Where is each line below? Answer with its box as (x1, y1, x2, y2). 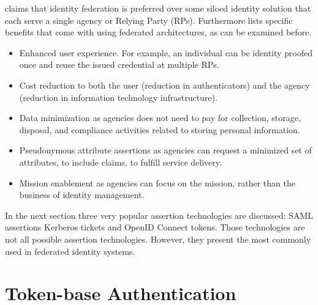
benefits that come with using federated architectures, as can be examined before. (5, 26, 312, 39)
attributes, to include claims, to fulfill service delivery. (19, 155, 222, 168)
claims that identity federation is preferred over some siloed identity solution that (5, 2, 311, 14)
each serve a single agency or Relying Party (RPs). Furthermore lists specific (5, 13, 293, 26)
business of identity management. (19, 188, 145, 201)
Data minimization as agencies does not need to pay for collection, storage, (19, 111, 301, 124)
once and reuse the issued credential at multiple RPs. (19, 58, 219, 71)
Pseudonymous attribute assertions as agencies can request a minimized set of (19, 144, 312, 156)
